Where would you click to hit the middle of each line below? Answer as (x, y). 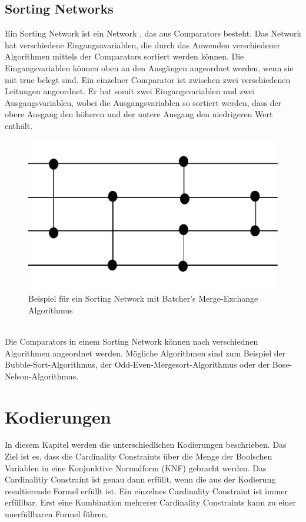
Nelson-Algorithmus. (42, 376)
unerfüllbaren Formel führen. (57, 514)
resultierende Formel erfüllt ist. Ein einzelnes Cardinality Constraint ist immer (146, 490)
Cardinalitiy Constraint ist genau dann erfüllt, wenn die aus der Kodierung (140, 479)
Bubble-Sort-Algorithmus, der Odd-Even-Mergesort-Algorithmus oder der (137, 364)
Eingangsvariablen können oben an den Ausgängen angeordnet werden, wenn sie (149, 67)
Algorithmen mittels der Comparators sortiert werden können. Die (124, 56)
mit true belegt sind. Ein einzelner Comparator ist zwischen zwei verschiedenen (148, 79)
